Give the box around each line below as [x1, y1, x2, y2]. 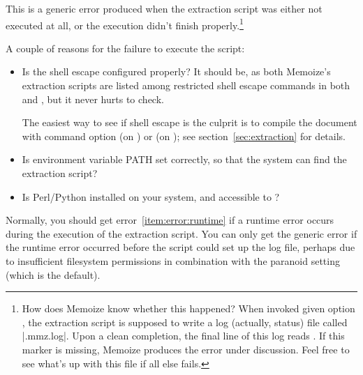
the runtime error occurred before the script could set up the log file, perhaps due [6, 240, 355, 254]
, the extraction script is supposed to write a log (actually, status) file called [22, 314, 348, 329]
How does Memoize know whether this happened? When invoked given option [22, 301, 355, 316]
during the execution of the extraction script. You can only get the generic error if [6, 226, 357, 240]
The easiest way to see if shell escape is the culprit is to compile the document [22, 115, 357, 130]
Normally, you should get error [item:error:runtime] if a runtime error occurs [6, 213, 334, 227]
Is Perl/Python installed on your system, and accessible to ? [22, 189, 280, 204]
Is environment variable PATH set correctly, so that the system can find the [22, 152, 347, 167]
